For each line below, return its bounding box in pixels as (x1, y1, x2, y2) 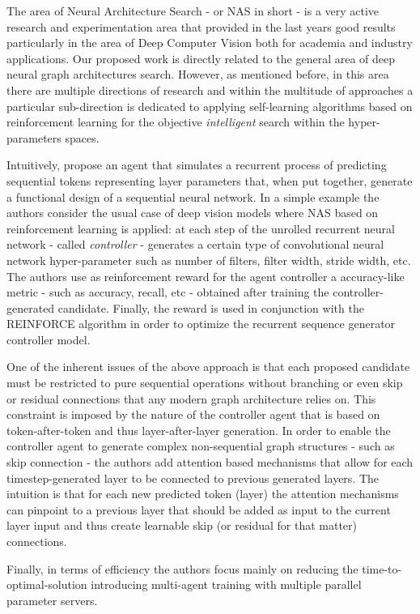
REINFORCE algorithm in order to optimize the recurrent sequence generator (6, 315, 396, 332)
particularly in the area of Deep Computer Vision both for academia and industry (6, 34, 413, 51)
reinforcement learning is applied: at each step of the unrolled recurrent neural (6, 220, 395, 237)
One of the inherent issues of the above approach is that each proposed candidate (6, 358, 410, 375)
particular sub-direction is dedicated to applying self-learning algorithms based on (6, 97, 413, 114)
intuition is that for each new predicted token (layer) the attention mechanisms (6, 485, 399, 502)
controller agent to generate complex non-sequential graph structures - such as (6, 437, 395, 454)
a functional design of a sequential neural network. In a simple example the (6, 188, 380, 205)
